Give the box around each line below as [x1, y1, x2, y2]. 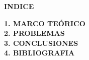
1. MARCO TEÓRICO [4, 18, 85, 28]
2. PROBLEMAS [4, 28, 65, 38]
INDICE [4, 1, 34, 11]
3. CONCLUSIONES [4, 37, 78, 48]
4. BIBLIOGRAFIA [4, 47, 75, 58]
